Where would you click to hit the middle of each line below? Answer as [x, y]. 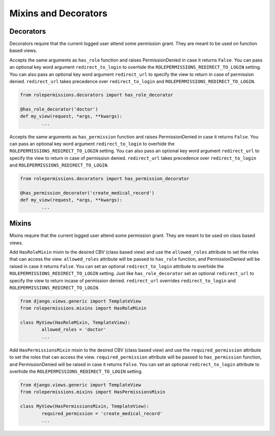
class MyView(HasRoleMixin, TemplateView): [75, 323]
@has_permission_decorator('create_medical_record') [87, 193]
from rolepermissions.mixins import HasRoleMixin [83, 308]
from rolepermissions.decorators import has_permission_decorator [105, 179]
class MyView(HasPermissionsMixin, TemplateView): [85, 406]
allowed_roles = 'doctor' [74, 330]
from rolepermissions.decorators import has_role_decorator [97, 95]
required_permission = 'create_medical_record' [102, 413]
